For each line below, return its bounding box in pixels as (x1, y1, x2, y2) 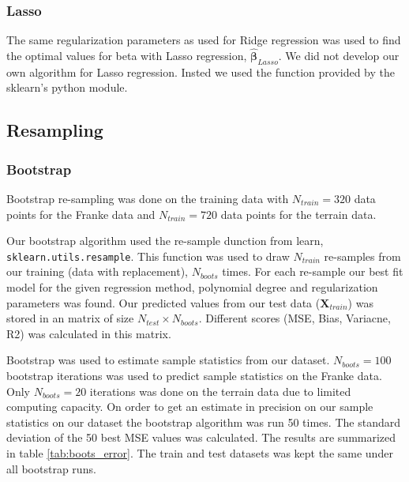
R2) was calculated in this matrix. (6, 325, 171, 341)
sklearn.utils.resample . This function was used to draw (6, 247, 290, 264)
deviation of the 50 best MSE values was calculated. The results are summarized (6, 429, 396, 446)
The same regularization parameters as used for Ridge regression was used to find (6, 32, 401, 48)
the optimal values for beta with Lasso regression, (6, 47, 247, 64)
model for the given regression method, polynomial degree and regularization (6, 279, 378, 296)
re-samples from (324, 247, 401, 264)
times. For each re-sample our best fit (222, 263, 403, 280)
